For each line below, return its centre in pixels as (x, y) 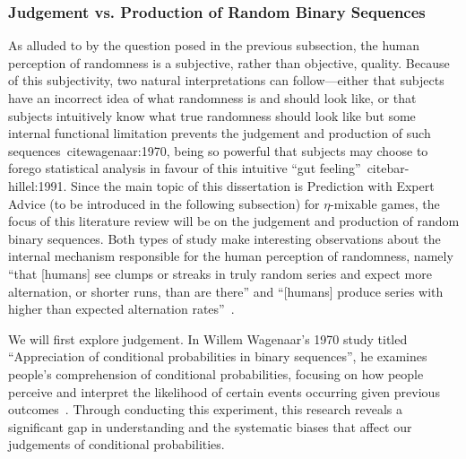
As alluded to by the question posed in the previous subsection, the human (214, 45)
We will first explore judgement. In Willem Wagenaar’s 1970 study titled (208, 338)
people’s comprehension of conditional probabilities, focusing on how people (216, 373)
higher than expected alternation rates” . (121, 309)
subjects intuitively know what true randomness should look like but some (212, 115)
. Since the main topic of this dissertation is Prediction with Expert (249, 185)
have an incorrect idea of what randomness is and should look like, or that (212, 98)
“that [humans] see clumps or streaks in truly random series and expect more (220, 273)
